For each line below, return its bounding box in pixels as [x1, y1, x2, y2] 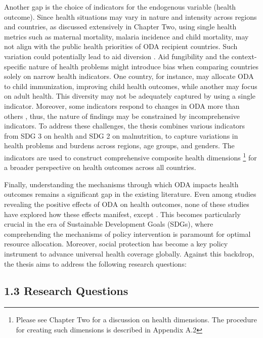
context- [231, 51, 257, 61]
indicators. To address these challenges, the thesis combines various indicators [4, 120, 245, 131]
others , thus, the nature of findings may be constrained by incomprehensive [4, 110, 240, 121]
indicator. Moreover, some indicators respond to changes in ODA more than [4, 100, 240, 111]
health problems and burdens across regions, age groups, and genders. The [4, 140, 235, 151]
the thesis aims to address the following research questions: [4, 258, 187, 269]
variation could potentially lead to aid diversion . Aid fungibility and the [4, 51, 230, 61]
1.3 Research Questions [4, 283, 128, 299]
